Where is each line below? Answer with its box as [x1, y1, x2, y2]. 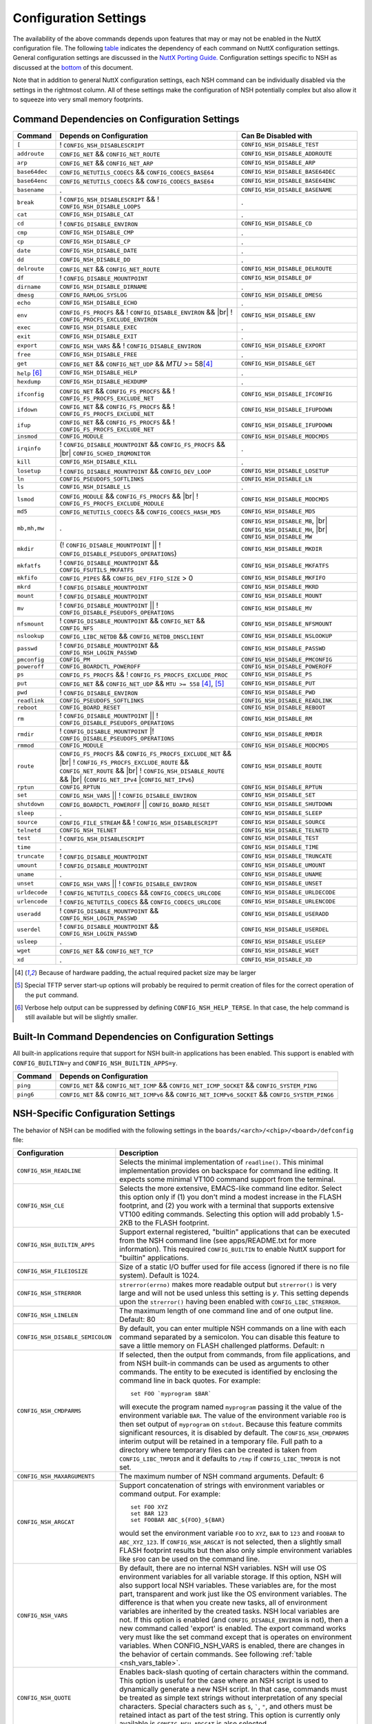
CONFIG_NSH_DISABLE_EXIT [59, 333, 138, 341]
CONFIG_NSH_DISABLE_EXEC [59, 324, 138, 331]
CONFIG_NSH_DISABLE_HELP [59, 369, 138, 377]
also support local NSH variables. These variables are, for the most [119, 1581, 337, 1590]
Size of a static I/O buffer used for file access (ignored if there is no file [119, 1262, 350, 1272]
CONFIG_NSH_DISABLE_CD [241, 220, 313, 228]
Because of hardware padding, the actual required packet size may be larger [39, 968, 256, 976]
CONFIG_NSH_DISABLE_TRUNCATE [241, 852, 333, 860]
